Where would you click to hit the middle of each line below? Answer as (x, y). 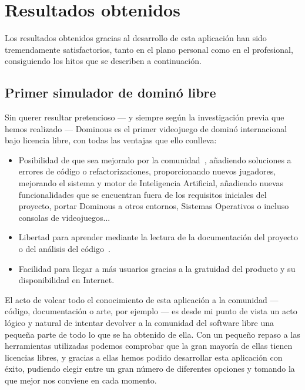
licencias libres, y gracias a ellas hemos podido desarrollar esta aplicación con (144, 357)
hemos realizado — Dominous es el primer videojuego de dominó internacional (146, 128)
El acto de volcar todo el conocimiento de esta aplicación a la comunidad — (142, 299)
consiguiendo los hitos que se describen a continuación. (103, 61)
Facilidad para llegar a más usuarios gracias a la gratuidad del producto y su (157, 268)
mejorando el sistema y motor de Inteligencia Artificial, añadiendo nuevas (151, 183)
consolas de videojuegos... (64, 217)
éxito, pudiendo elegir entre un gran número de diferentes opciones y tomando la (150, 369)
